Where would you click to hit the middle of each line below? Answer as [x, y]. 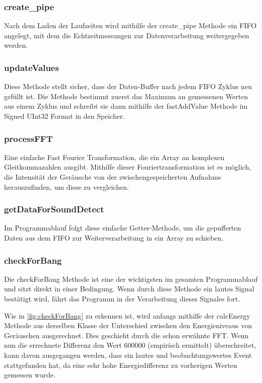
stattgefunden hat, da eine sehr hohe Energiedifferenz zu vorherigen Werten [121, 365]
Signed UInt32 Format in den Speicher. [64, 116]
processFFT [28, 138]
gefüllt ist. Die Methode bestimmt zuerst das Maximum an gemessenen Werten [126, 96]
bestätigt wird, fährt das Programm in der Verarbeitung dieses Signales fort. [122, 298]
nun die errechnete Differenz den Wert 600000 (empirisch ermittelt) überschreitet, [130, 345]
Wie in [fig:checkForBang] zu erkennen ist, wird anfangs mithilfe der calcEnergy [127, 315]
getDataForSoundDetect [54, 209]
